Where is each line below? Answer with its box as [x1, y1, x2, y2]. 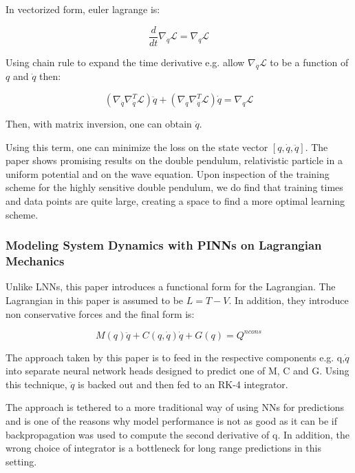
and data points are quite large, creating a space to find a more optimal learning [6, 194, 345, 208]
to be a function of [270, 54, 349, 69]
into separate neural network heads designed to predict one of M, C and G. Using [6, 363, 349, 378]
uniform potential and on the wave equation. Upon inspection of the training [6, 166, 330, 181]
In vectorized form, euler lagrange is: [6, 2, 160, 16]
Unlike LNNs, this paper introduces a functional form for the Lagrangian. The [6, 279, 336, 294]
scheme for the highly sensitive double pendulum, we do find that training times [6, 180, 343, 194]
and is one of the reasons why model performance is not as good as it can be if [6, 414, 337, 427]
